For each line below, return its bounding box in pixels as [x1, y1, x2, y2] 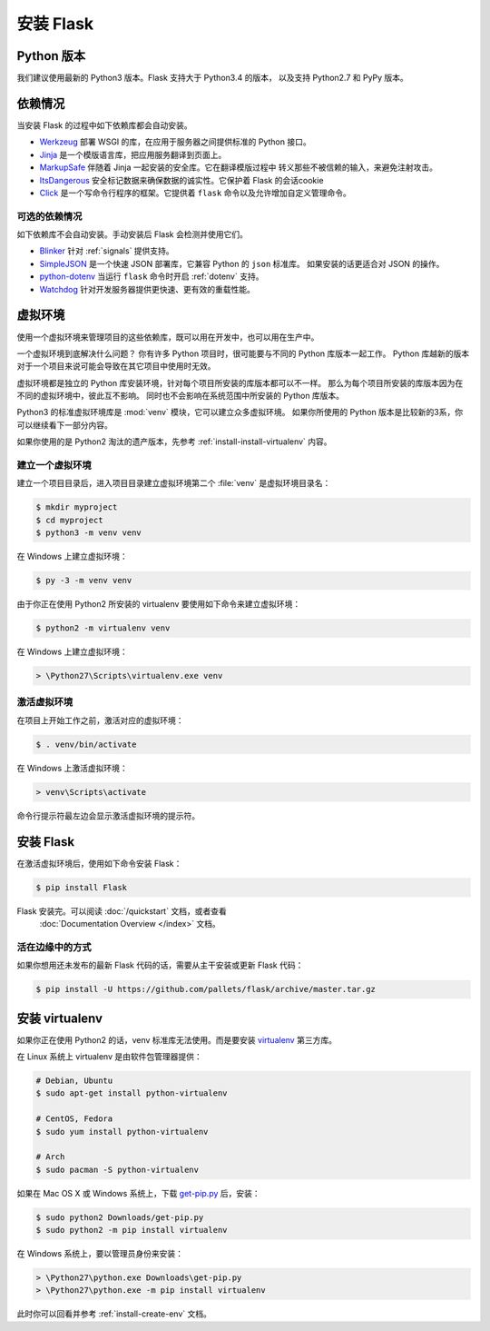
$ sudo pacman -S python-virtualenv [35, 1164, 200, 1175]
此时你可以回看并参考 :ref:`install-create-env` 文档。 [16, 1308, 212, 1319]
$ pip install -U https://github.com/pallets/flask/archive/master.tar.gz [35, 984, 377, 995]
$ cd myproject [35, 514, 103, 525]
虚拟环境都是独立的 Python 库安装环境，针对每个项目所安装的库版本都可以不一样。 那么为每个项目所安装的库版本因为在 [16, 377, 464, 388]
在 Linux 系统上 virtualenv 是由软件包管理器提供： [16, 1051, 203, 1062]
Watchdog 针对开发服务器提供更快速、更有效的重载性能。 [39, 283, 256, 294]
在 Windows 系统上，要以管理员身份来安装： [16, 1248, 183, 1259]
